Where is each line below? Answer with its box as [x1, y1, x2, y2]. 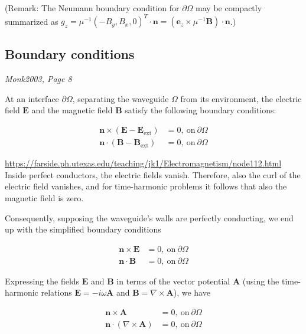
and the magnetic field [31, 104, 113, 116]
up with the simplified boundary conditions [5, 223, 161, 235]
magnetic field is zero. [5, 191, 84, 204]
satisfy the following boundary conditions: [125, 104, 276, 116]
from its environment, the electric [180, 92, 302, 104]
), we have [173, 286, 210, 299]
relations [41, 286, 72, 299]
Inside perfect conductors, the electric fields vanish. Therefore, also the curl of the [5, 168, 301, 181]
